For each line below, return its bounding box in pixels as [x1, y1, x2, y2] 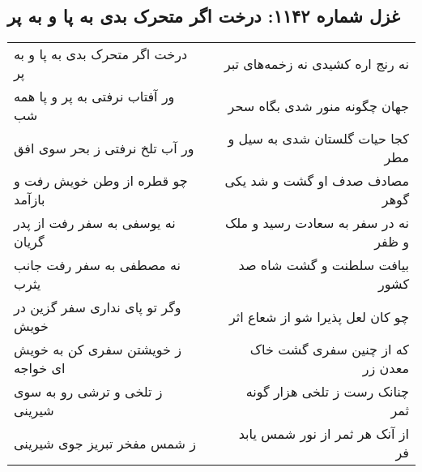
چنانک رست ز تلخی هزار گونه [245, 382, 409, 401]
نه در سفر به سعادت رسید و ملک [225, 213, 409, 233]
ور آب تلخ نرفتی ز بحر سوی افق [14, 138, 194, 157]
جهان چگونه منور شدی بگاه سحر [228, 96, 409, 115]
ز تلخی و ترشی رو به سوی [14, 382, 163, 401]
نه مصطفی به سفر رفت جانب [14, 255, 181, 275]
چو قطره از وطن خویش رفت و [14, 171, 188, 191]
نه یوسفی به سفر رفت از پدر [14, 213, 176, 233]
